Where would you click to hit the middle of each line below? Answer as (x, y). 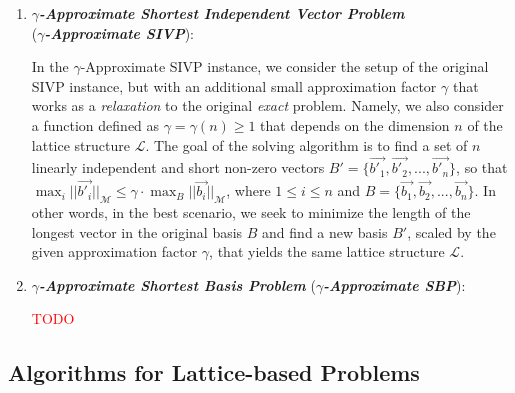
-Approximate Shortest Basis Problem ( (177, 284)
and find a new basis (325, 231)
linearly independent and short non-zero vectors (178, 167)
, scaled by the (451, 231)
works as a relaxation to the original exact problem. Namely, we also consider (267, 105)
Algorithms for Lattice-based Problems (214, 372)
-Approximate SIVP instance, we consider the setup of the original (284, 66)
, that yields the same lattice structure (327, 251)
